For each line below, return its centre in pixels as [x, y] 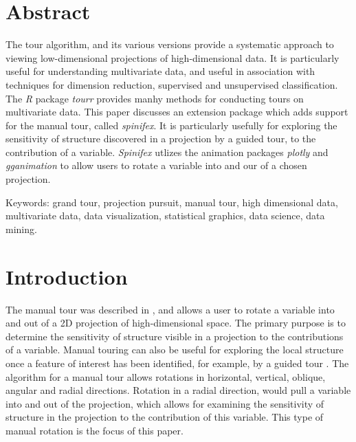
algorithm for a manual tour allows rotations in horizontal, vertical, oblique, [166, 376]
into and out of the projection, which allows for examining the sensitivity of [165, 403]
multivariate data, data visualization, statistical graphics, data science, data [165, 216]
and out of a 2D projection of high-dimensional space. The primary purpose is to [176, 323]
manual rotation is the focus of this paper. [94, 430]
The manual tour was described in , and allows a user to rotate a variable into [170, 309]
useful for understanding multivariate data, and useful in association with [160, 71]
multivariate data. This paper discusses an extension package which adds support [177, 112]
